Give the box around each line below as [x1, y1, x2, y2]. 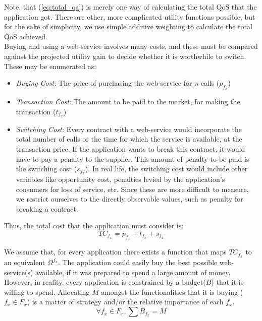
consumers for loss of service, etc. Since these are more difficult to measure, [16, 183, 249, 194]
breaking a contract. [16, 203, 78, 214]
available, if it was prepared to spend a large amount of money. [35, 267, 231, 277]
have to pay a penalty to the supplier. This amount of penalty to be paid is [16, 153, 249, 164]
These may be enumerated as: [4, 60, 96, 71]
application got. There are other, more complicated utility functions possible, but [4, 11, 255, 22]
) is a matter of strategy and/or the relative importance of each [27, 296, 224, 307]
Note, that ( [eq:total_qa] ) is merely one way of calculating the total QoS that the [4, 2, 257, 12]
